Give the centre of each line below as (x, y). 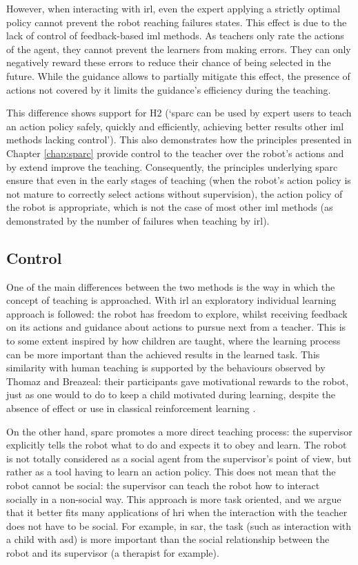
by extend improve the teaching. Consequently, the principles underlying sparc (172, 166)
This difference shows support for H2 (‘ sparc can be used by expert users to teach (179, 113)
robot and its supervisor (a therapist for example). (113, 552)
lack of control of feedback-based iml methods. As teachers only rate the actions (175, 35)
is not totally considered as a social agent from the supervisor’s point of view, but (179, 458)
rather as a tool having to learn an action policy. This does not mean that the (171, 472)
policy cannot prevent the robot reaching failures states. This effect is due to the (177, 22)
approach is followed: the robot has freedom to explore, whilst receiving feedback (177, 313)
